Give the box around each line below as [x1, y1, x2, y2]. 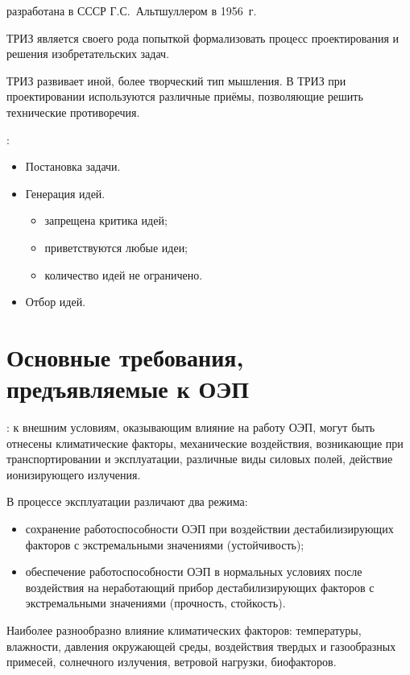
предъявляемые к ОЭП [6, 372, 249, 405]
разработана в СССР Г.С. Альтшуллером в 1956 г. [6, 2, 257, 19]
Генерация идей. [25, 184, 106, 201]
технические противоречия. [6, 103, 140, 120]
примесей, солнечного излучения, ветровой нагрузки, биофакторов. [6, 653, 337, 670]
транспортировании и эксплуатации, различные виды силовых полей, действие [6, 450, 393, 467]
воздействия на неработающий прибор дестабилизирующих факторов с [25, 578, 375, 595]
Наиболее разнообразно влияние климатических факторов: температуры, [6, 621, 362, 638]
